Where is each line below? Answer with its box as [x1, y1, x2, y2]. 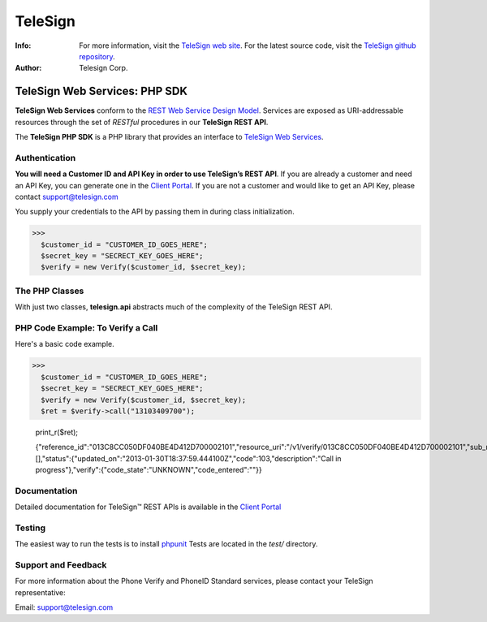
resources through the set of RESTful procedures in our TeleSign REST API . [15, 117, 269, 127]
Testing [15, 522, 46, 533]
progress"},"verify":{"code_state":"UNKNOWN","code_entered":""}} [35, 465, 263, 475]
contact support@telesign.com [15, 192, 119, 201]
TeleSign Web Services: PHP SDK [15, 84, 188, 98]
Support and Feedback [15, 559, 107, 571]
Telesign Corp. [79, 63, 128, 73]
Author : [15, 63, 42, 73]
